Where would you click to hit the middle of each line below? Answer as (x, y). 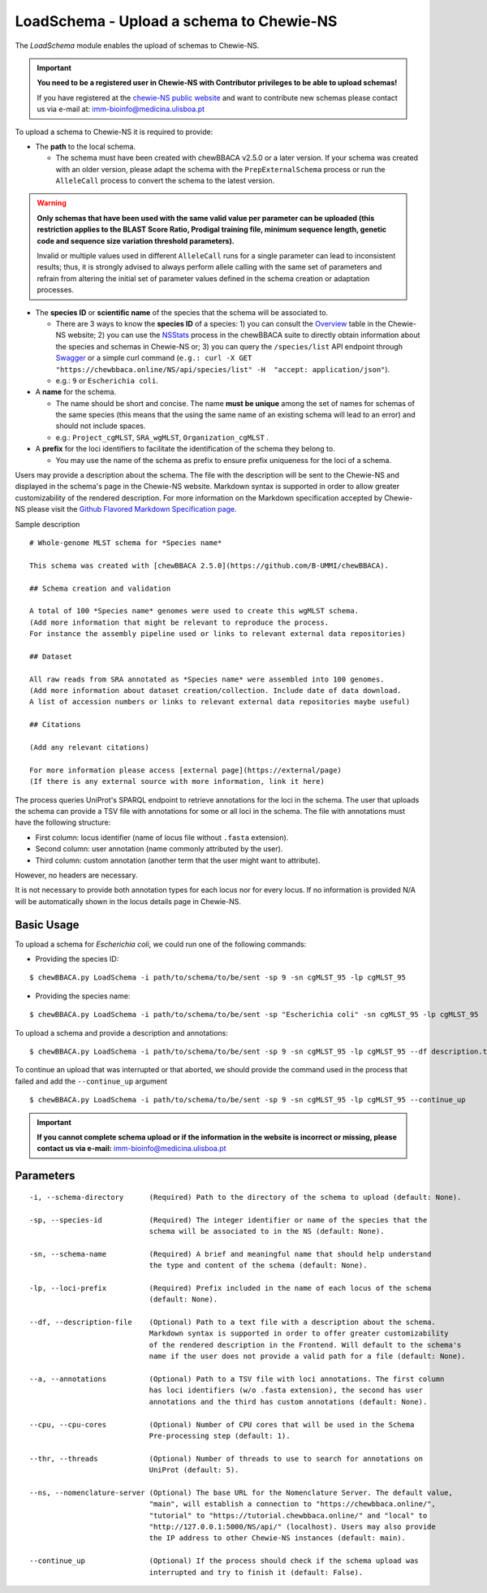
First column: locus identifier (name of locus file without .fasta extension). (162, 838)
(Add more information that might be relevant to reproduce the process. (179, 622)
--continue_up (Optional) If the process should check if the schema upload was (224, 1561)
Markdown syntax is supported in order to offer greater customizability (299, 1333)
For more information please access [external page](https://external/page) (186, 770)
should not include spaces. (101, 426)
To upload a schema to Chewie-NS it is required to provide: (114, 132)
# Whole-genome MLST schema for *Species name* (126, 543)
